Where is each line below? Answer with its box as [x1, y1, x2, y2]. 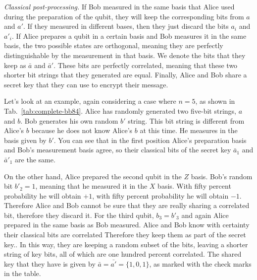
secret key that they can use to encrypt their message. [4, 79, 168, 89]
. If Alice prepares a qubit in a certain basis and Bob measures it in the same [11, 30, 247, 41]
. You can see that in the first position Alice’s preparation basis [53, 135, 247, 145]
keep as [4, 60, 26, 70]
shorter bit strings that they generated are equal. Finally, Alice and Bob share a [4, 70, 247, 80]
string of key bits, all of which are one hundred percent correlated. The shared [4, 249, 242, 259]
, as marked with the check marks [149, 258, 252, 269]
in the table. [4, 268, 41, 279]
